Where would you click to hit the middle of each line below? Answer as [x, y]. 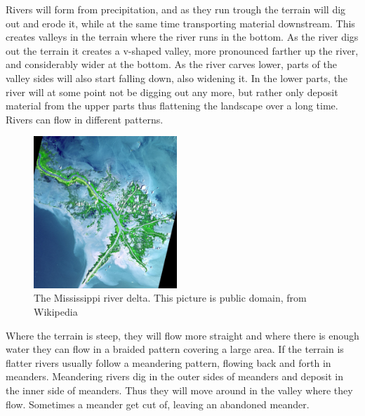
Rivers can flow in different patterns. [85, 119]
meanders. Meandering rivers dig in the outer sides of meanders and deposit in [174, 376]
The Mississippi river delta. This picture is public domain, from [170, 298]
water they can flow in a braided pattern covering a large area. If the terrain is [175, 349]
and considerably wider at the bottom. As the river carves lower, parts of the [171, 64]
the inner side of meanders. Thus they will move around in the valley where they [179, 390]
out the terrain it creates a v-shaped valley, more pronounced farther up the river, [182, 50]
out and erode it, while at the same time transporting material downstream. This [180, 23]
